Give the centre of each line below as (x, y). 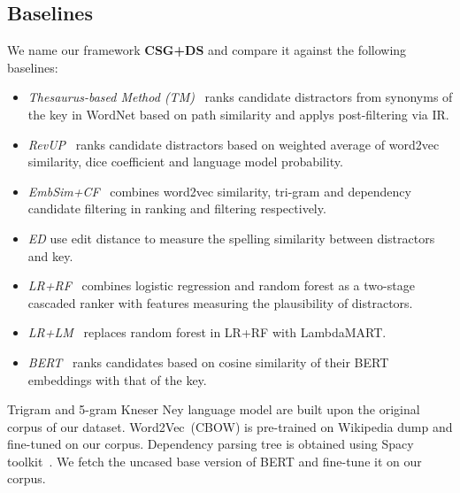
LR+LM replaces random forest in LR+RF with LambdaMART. (207, 332)
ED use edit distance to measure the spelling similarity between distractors (231, 238)
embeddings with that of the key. (117, 379)
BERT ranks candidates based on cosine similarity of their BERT (208, 362)
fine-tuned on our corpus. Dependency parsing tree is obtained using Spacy (211, 444)
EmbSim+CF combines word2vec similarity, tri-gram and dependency (219, 191)
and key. (50, 255)
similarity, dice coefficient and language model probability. (185, 162)
